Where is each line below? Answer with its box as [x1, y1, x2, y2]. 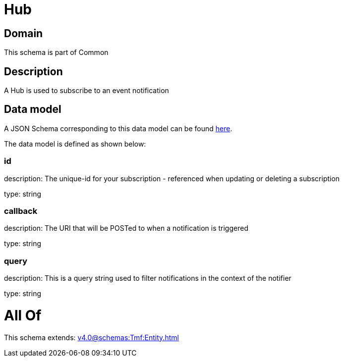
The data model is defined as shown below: [4, 139, 146, 148]
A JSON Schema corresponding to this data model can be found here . [4, 124, 232, 133]
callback [4, 206, 38, 216]
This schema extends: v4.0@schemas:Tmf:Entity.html [4, 333, 179, 342]
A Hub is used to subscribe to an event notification [4, 86, 169, 95]
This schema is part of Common [4, 48, 109, 57]
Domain [4, 27, 43, 40]
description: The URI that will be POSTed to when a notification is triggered [4, 224, 248, 233]
